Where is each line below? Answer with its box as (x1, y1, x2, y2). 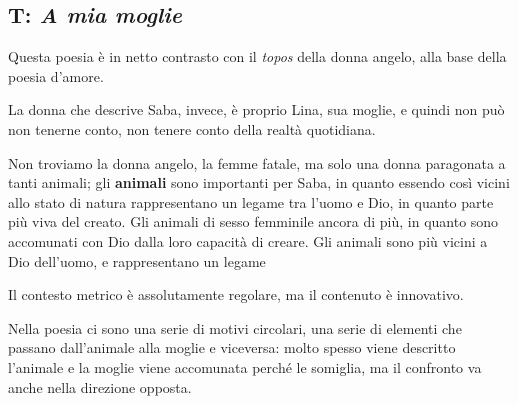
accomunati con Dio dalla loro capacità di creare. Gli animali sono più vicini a (8, 230, 488, 251)
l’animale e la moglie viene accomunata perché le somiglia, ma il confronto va (8, 356, 482, 377)
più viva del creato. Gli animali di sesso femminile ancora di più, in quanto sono (8, 211, 499, 232)
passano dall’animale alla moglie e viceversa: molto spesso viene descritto (8, 337, 456, 358)
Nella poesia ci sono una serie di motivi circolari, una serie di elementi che (8, 317, 462, 338)
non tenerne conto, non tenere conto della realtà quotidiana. (8, 118, 376, 139)
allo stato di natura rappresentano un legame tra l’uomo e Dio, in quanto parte (8, 191, 494, 212)
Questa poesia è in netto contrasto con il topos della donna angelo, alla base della (8, 46, 507, 67)
